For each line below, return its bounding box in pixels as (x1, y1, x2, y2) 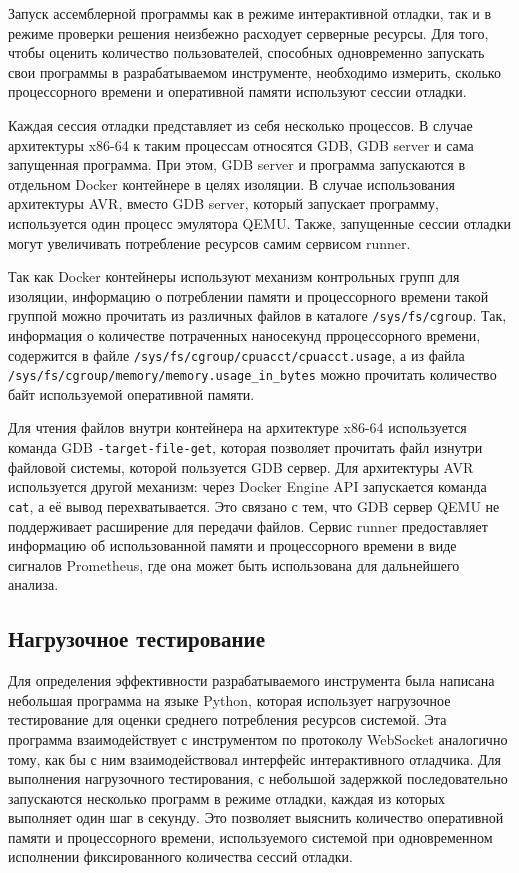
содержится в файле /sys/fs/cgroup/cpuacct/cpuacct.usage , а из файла (8, 344, 465, 365)
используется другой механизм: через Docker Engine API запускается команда (8, 476, 487, 497)
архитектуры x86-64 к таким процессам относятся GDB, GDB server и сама (8, 134, 474, 155)
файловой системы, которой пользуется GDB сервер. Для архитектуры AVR (8, 456, 474, 477)
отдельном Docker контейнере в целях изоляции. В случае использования (8, 173, 455, 194)
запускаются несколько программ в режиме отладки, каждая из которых (8, 787, 446, 808)
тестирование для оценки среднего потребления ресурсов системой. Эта (8, 709, 447, 730)
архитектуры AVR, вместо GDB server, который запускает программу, (8, 193, 439, 214)
